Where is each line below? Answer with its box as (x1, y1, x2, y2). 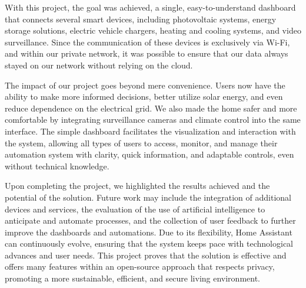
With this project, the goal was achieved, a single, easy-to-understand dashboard (5, 1, 296, 13)
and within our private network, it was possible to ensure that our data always (5, 47, 288, 60)
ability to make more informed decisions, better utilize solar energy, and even (5, 90, 283, 103)
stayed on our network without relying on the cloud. (5, 58, 193, 71)
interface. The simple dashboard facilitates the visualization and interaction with (5, 125, 296, 137)
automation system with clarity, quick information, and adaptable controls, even (5, 148, 294, 161)
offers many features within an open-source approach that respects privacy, (5, 260, 275, 273)
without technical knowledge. (5, 159, 109, 172)
